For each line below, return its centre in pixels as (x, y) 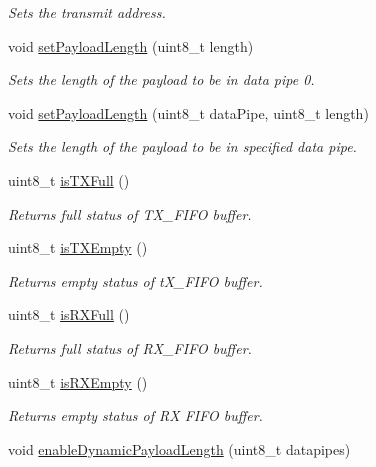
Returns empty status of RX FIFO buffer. (135, 415)
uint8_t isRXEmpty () (78, 381)
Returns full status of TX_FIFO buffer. (130, 213)
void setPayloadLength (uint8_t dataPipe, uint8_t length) (188, 112)
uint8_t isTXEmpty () (78, 247)
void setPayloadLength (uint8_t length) (131, 45)
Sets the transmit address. (87, 12)
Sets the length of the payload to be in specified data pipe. (182, 146)
